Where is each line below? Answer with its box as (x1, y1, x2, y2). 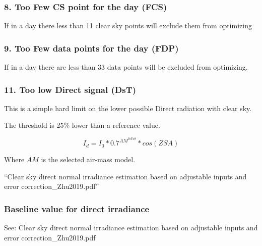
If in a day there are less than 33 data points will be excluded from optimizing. (4, 62, 248, 72)
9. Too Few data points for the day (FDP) (4, 41, 179, 54)
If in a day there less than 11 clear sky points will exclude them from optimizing (4, 20, 252, 31)
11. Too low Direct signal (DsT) (4, 83, 137, 95)
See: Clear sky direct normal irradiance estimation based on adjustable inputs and (4, 222, 258, 233)
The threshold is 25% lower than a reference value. (4, 120, 160, 130)
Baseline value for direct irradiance (4, 202, 150, 215)
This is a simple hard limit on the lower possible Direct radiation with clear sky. (4, 103, 252, 113)
